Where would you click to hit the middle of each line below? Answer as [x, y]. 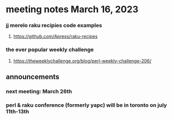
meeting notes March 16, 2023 [72, 9]
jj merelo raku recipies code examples [54, 26]
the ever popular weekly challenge [50, 50]
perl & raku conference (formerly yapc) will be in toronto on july [87, 105]
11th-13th [18, 112]
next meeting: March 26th [39, 91]
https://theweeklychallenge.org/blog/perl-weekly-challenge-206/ [82, 61]
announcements [33, 77]
